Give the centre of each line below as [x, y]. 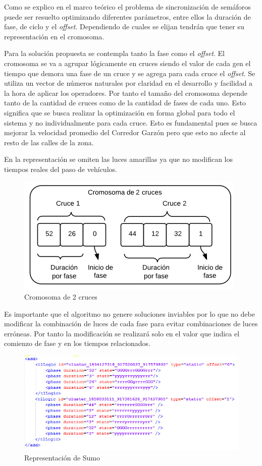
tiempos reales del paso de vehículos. [61, 169]
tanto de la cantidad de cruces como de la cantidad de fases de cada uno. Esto [125, 103]
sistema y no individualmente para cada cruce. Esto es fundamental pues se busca [131, 122]
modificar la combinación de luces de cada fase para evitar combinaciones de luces [131, 324]
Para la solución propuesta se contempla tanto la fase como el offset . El [114, 53]
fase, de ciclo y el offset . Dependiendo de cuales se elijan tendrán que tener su [124, 26]
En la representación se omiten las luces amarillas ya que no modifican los [119, 159]
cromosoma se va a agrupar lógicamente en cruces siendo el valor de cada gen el [127, 63]
